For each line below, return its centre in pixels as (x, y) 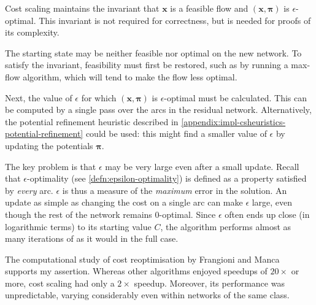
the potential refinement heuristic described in (92, 121)
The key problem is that (51, 166)
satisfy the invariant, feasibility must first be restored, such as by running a (147, 65)
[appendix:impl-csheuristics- (233, 121)
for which (99, 97)
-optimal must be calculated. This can (236, 97)
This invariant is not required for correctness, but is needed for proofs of (175, 20)
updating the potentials (49, 145)
